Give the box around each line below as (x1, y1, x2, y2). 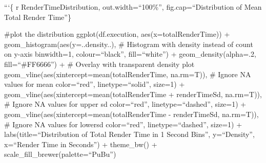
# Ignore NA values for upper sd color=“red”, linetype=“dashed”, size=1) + (4, 99, 247, 109)
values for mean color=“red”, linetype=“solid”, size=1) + (4, 79, 185, 89)
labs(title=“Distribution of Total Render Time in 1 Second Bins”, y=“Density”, (4, 129, 255, 139)
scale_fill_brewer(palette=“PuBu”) (4, 149, 116, 159)
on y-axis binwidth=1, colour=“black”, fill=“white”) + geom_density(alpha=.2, (4, 49, 256, 59)
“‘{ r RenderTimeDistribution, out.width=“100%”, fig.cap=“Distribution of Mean (4, 2, 262, 12)
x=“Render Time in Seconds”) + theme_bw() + (4, 138, 157, 149)
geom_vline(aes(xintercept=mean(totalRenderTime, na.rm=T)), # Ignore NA (4, 68, 251, 79)
